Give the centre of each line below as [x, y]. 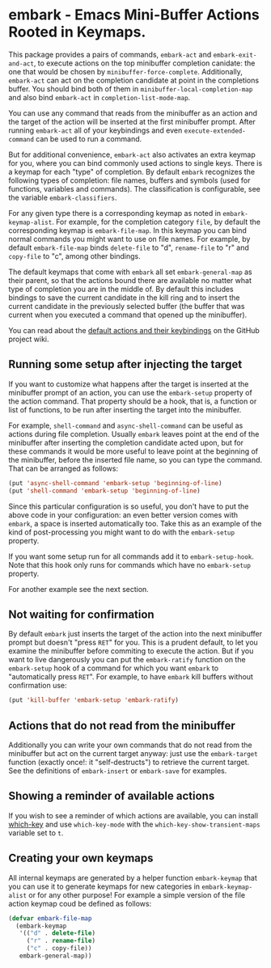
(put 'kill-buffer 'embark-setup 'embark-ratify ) [94, 700]
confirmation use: [38, 686]
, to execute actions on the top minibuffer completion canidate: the [144, 63]
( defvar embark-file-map [50, 918]
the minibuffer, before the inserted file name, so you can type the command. [135, 459]
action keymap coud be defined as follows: [80, 903]
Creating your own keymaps [81, 858]
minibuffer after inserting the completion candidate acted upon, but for [126, 442]
